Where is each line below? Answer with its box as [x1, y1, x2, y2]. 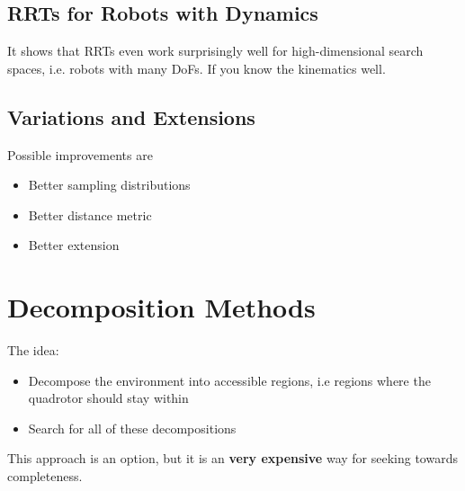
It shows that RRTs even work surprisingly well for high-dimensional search [7, 41, 424, 60]
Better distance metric [28, 205, 152, 224]
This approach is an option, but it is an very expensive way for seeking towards [7, 449, 458, 468]
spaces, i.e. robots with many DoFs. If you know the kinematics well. [7, 58, 386, 77]
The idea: [7, 341, 59, 360]
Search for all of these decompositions [28, 418, 237, 437]
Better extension [28, 236, 120, 254]
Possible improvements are [7, 145, 153, 164]
